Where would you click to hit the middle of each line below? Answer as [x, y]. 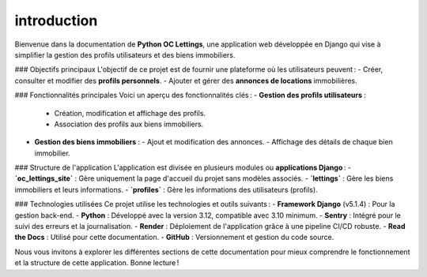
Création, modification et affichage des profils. [130, 113]
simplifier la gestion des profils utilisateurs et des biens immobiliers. [125, 54]
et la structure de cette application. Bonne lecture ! [97, 263]
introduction [56, 21]
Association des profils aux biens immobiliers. [129, 124]
